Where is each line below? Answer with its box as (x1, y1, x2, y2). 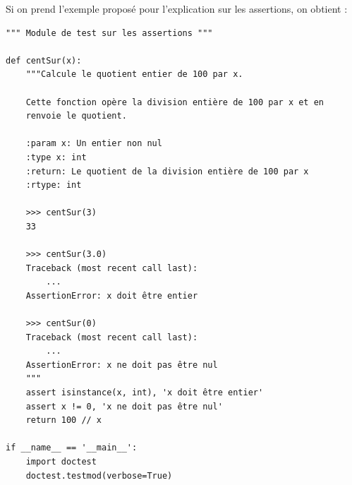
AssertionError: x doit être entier (25, 290, 198, 301)
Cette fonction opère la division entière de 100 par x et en (25, 97, 324, 107)
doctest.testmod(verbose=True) (25, 470, 173, 481)
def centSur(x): (6, 55, 82, 66)
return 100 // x (25, 415, 102, 426)
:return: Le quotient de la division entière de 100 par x (25, 166, 309, 176)
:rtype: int (25, 180, 82, 191)
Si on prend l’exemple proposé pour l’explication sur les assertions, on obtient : (6, 1, 348, 16)
